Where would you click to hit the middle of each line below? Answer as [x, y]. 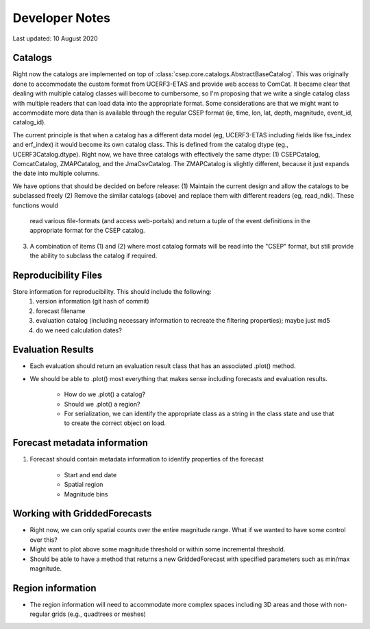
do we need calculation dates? [79, 330]
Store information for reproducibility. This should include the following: [112, 291]
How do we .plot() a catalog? [105, 394]
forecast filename [61, 311]
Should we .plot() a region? [102, 404]
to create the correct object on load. [115, 423]
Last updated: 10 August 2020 [56, 38]
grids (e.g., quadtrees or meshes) [99, 614]
